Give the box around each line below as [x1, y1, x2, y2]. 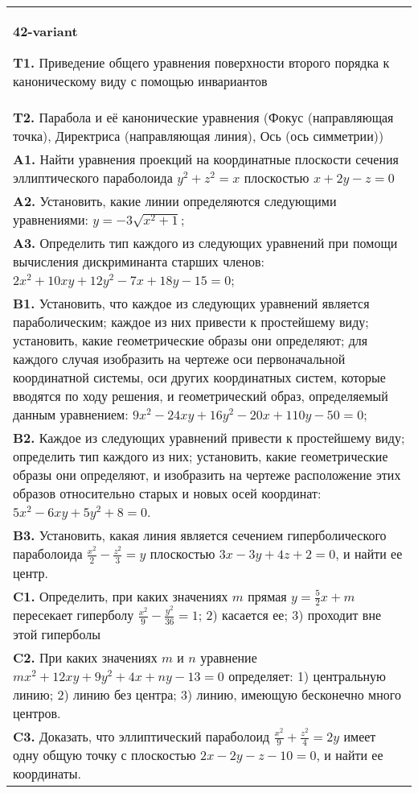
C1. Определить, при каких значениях [13, 586, 228, 605]
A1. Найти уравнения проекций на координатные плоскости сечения [13, 150, 399, 168]
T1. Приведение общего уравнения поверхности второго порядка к [13, 53, 390, 72]
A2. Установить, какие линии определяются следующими [13, 192, 337, 210]
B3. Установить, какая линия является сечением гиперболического [13, 526, 387, 544]
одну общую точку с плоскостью [13, 746, 196, 765]
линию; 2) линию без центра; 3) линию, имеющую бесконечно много [13, 684, 401, 704]
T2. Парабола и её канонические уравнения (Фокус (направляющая [13, 108, 394, 126]
